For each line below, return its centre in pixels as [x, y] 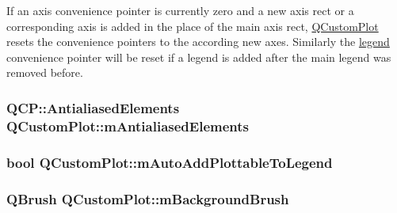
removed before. [45, 72]
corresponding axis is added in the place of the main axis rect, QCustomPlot [193, 26]
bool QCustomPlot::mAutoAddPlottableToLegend [170, 162]
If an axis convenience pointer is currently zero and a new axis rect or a [180, 10]
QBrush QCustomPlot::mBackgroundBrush [148, 198]
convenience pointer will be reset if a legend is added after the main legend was [199, 57]
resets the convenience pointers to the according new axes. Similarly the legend [198, 42]
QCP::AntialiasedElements [93, 107]
